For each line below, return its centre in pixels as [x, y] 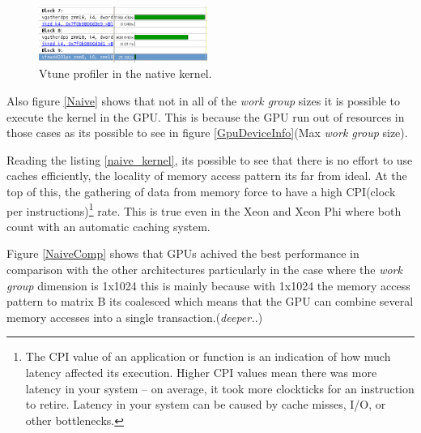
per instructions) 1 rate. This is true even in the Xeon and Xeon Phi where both [204, 209]
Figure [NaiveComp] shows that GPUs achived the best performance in [183, 253]
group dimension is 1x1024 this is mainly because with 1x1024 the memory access [208, 285]
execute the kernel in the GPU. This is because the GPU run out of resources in [206, 116]
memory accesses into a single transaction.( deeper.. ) [135, 317]
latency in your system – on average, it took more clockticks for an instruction [220, 388]
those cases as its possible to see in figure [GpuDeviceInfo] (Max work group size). [207, 133]
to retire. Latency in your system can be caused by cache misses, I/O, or [206, 404]
